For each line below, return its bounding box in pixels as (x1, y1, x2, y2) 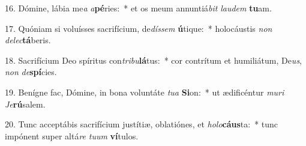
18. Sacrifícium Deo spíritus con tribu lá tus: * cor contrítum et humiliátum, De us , (5, 53, 302, 66)
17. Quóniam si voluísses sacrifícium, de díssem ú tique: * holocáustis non (5, 22, 272, 34)
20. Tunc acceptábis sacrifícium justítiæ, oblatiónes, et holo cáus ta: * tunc (5, 118, 278, 130)
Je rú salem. (5, 97, 46, 110)
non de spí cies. (5, 65, 57, 78)
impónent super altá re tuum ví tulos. (5, 129, 139, 142)
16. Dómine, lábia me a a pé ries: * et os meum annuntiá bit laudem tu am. (5, 2, 272, 14)
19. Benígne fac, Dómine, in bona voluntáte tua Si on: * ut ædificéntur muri (5, 85, 284, 98)
